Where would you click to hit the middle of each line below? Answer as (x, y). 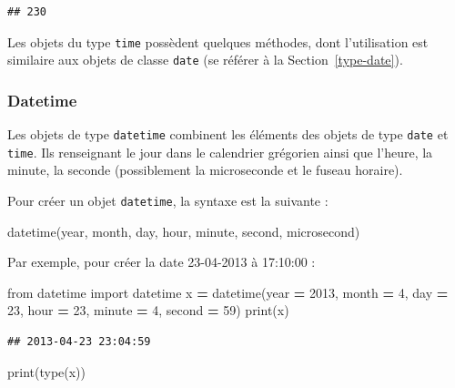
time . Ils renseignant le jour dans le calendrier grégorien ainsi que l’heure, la (220, 152)
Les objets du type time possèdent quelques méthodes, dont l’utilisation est (218, 41)
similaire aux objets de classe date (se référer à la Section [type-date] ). (205, 60)
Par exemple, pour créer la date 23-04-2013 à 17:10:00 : (162, 262)
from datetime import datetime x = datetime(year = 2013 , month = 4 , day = (228, 292)
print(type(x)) (47, 371)
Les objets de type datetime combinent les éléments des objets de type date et (228, 134)
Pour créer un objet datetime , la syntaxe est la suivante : (168, 201)
